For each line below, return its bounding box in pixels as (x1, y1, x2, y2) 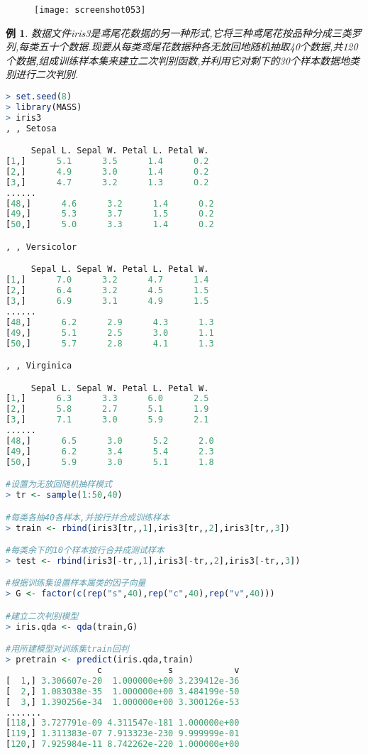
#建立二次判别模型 (6, 611, 79, 621)
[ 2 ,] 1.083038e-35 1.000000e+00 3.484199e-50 (6, 686, 240, 696)
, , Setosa (6, 123, 57, 133)
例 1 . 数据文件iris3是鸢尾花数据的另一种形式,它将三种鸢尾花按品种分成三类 (6, 25, 352, 40)
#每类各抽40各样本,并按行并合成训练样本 (6, 512, 169, 523)
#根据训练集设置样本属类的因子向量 (6, 578, 146, 589)
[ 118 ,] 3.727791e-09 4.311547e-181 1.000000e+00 (6, 718, 240, 728)
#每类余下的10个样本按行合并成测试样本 (6, 545, 165, 556)
